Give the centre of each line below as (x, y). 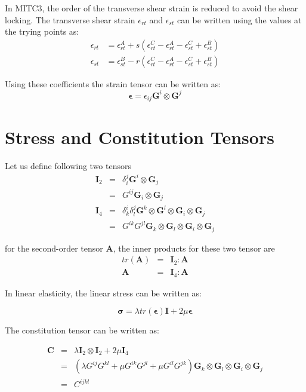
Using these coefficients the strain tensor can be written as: (113, 83)
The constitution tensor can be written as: (82, 330)
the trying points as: (42, 31)
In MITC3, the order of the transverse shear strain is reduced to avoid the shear (152, 8)
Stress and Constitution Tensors (140, 137)
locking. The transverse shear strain (70, 19)
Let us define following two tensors (68, 165)
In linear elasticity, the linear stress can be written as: (103, 293)
